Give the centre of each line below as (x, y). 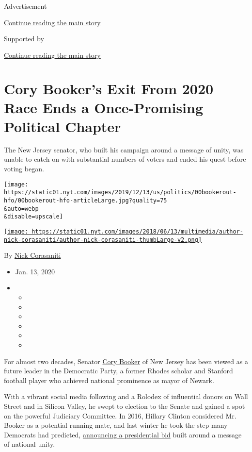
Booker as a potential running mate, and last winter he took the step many (116, 425)
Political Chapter (63, 126)
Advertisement (25, 6)
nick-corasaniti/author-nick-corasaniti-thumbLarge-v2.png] (103, 240)
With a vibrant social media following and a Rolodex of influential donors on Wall (126, 396)
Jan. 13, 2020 (35, 271)
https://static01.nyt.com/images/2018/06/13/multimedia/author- (137, 231)
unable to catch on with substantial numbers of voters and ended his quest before (125, 159)
